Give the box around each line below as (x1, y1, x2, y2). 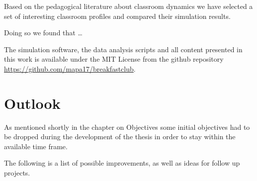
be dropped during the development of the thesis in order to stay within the (4, 131, 236, 142)
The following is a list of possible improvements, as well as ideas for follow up (4, 158, 240, 168)
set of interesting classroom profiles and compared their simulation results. (4, 10, 231, 21)
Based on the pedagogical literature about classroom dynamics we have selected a (4, 1, 253, 11)
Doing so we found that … (4, 27, 83, 38)
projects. (4, 168, 30, 178)
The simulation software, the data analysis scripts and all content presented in (4, 44, 243, 54)
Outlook (4, 92, 61, 113)
